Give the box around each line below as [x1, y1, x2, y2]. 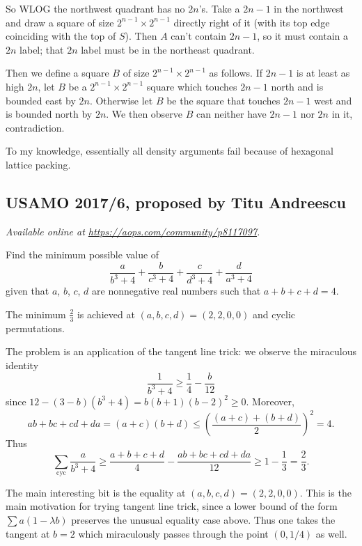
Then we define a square [6, 65, 109, 80]
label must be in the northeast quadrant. [81, 42, 255, 56]
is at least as [296, 65, 350, 80]
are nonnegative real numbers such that [92, 283, 261, 298]
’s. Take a [198, 1, 240, 15]
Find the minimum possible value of [6, 247, 159, 262]
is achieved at [77, 306, 135, 321]
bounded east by [6, 93, 76, 107]
